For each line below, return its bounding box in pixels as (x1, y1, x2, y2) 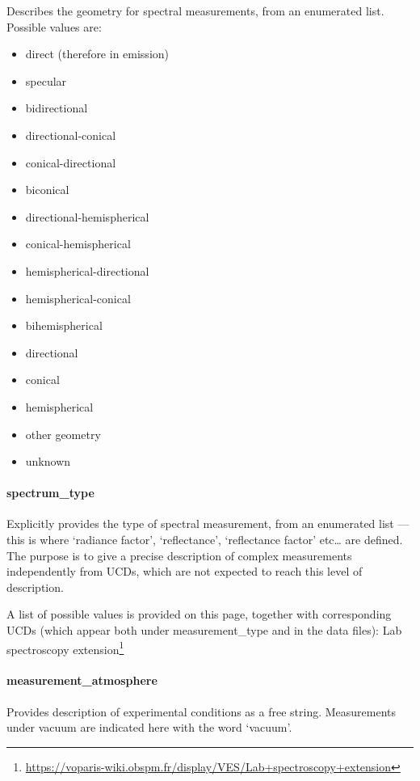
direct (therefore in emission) (25, 45, 170, 62)
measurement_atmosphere (6, 672, 157, 689)
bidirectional (25, 99, 88, 116)
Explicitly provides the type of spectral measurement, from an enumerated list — (6, 515, 409, 532)
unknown (25, 453, 71, 470)
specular (25, 72, 67, 89)
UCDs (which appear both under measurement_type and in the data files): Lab (6, 622, 402, 639)
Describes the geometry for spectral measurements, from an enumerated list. (6, 2, 384, 19)
